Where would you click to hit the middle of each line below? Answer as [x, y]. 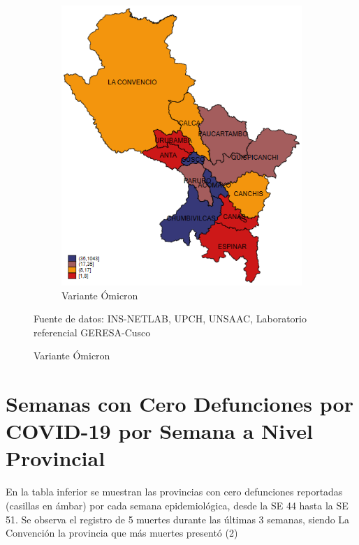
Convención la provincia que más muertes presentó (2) [122, 533]
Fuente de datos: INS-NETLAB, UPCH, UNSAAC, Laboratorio [170, 319]
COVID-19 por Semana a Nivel [160, 431]
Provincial [56, 458]
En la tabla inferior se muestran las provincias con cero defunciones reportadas [174, 492]
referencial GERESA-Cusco [92, 332]
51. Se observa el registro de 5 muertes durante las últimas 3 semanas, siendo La [178, 519]
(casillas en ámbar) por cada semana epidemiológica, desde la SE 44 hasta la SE [177, 505]
